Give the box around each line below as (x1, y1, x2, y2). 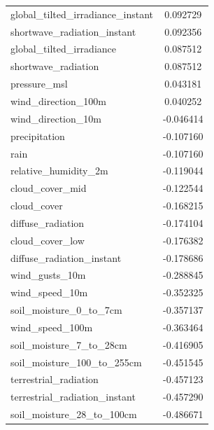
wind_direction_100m (10, 93, 106, 108)
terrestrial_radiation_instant (10, 389, 136, 404)
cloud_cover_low (10, 233, 85, 247)
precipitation (10, 128, 65, 143)
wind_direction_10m (10, 111, 101, 125)
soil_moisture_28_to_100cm (10, 407, 137, 422)
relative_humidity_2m (10, 163, 108, 178)
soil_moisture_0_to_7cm (10, 303, 122, 317)
